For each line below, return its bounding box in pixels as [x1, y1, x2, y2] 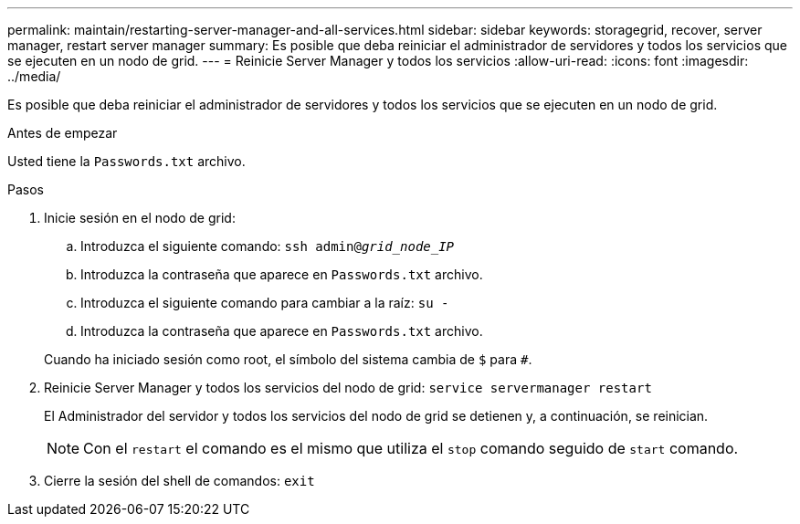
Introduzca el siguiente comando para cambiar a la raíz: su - [80, 295, 449, 310]
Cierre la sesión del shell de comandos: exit [44, 473, 315, 488]
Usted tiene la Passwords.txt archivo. [7, 153, 246, 169]
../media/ [7, 68, 61, 84]
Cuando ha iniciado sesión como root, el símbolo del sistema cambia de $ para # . [44, 351, 532, 367]
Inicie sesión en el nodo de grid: [44, 210, 236, 225]
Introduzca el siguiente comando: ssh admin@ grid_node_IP [80, 238, 455, 254]
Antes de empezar [7, 125, 118, 141]
